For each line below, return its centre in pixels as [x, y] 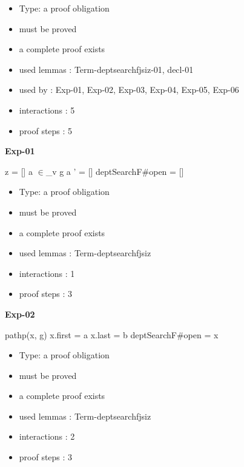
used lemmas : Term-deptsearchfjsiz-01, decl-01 [106, 69]
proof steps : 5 [46, 130]
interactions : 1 [47, 273]
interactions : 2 [47, 436]
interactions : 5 [47, 110]
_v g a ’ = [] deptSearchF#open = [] [115, 171]
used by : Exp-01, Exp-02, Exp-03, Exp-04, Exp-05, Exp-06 [129, 90]
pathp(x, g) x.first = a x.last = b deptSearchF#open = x [112, 334]
